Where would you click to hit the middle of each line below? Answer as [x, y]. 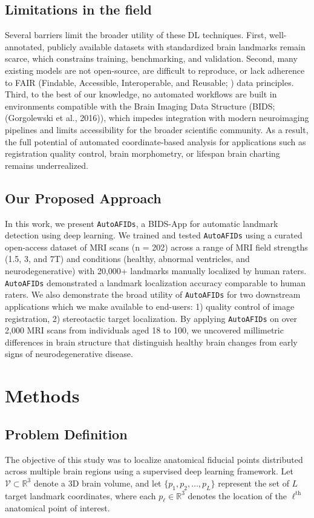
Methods [42, 395]
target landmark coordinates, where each [80, 495]
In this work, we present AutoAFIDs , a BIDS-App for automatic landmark [142, 223]
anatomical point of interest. [57, 508]
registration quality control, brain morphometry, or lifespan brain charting [142, 153]
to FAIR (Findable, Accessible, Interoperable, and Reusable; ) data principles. [149, 82]
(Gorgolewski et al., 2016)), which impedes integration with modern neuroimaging [157, 118]
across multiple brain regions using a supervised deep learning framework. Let [149, 471]
